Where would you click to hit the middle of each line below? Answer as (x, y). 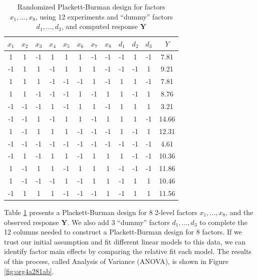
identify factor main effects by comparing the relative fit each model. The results (128, 251)
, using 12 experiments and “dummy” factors (104, 16)
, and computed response (99, 26)
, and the (239, 212)
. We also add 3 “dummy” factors (118, 222)
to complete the (223, 222)
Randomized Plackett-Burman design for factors (91, 6)
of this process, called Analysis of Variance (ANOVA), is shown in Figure (116, 261)
